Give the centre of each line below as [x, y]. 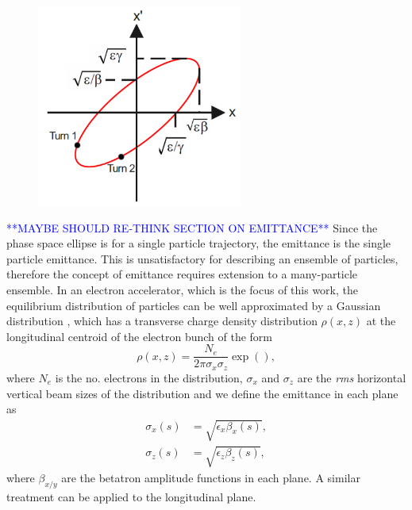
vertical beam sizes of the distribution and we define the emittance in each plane [202, 393]
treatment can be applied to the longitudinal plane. [131, 496]
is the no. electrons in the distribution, [149, 377]
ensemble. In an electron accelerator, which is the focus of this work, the [182, 290]
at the [381, 321]
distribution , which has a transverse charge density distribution [162, 321]
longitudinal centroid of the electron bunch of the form [139, 336]
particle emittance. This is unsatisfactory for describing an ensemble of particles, [202, 258]
